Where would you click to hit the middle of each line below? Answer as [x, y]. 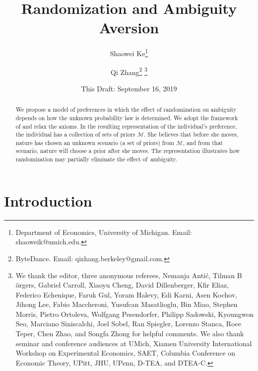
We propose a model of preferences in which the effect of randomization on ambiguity [126, 110]
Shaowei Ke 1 [129, 52]
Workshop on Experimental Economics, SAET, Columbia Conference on [126, 353]
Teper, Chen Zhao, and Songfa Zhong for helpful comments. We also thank [130, 334]
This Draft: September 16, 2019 [129, 88]
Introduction [48, 200]
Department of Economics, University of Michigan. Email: [104, 232]
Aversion [129, 28]
